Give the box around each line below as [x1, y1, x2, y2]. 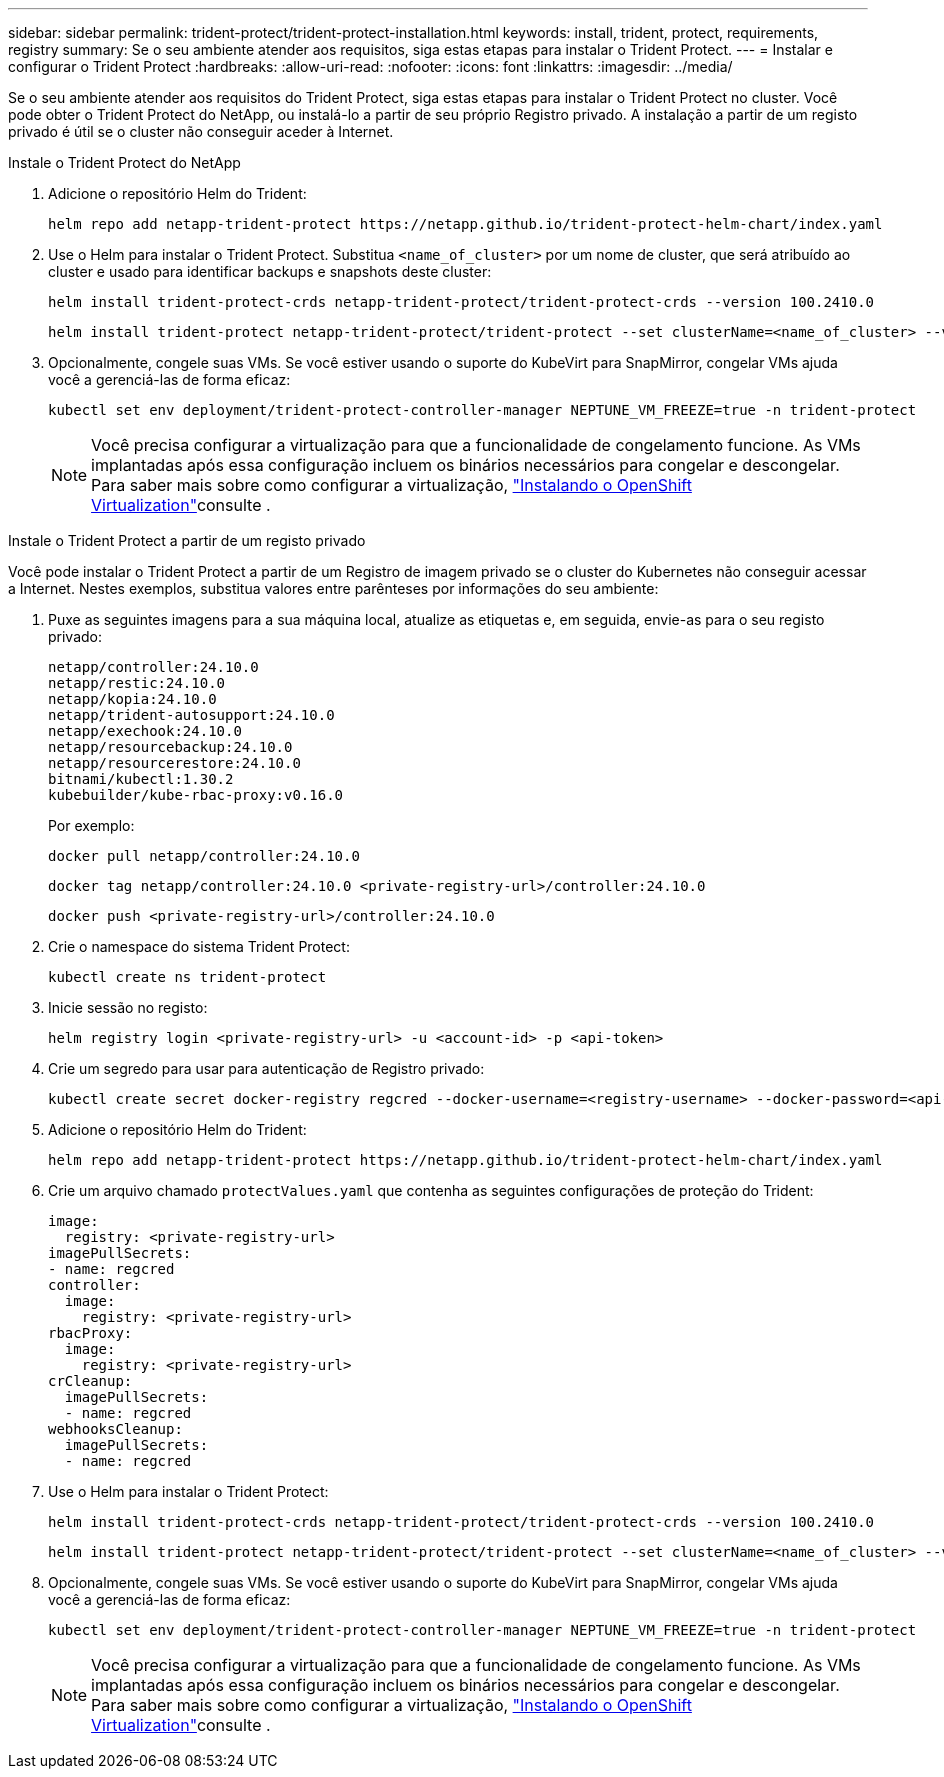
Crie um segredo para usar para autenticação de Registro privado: [48, 1060, 485, 1077]
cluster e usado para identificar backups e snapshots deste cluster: [48, 263, 492, 280]
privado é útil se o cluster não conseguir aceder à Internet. [8, 123, 394, 140]
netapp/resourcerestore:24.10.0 [48, 755, 301, 771]
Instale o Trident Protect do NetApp [8, 154, 241, 171]
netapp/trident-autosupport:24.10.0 [48, 707, 335, 723]
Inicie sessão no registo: [48, 999, 208, 1016]
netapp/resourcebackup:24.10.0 [48, 739, 293, 755]
